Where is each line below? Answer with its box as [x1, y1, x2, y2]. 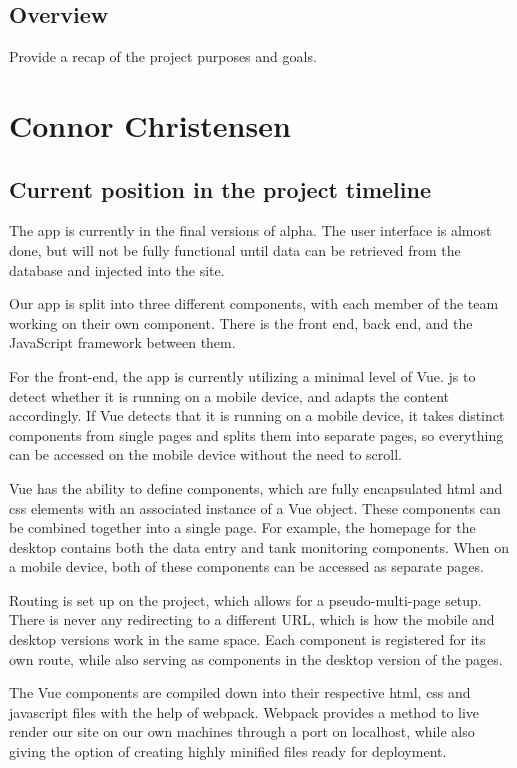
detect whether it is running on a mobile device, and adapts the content [9, 385, 450, 406]
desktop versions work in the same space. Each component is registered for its [9, 629, 486, 650]
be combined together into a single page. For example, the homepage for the [9, 517, 476, 538]
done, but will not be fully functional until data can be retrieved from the [9, 239, 461, 260]
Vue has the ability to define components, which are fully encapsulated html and [9, 477, 503, 498]
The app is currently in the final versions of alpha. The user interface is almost [9, 220, 492, 241]
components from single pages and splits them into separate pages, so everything [9, 424, 504, 445]
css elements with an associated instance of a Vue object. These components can [9, 497, 501, 518]
